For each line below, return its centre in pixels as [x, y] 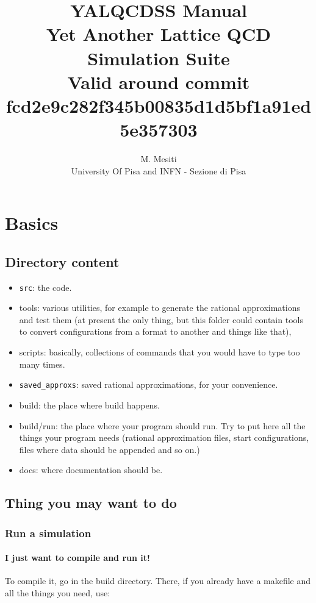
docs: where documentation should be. [91, 470]
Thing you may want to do [91, 503]
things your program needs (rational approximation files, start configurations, [164, 437]
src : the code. [45, 287]
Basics [32, 223]
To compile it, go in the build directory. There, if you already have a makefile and [158, 581]
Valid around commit [159, 81]
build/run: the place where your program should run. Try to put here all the [162, 425]
